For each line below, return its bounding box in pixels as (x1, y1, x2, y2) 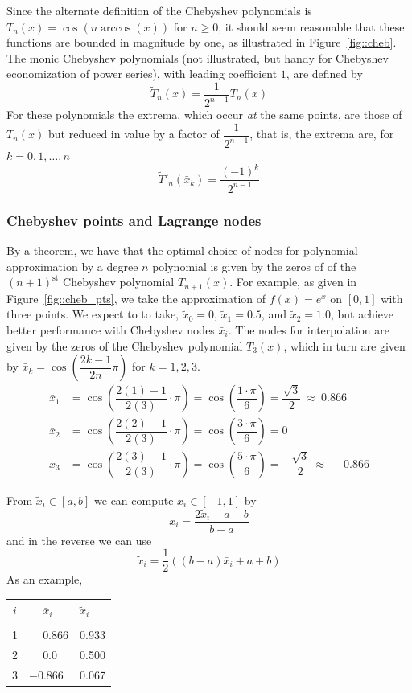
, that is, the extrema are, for (249, 125, 394, 142)
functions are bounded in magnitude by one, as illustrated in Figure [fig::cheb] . (6, 34, 397, 51)
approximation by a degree (6, 257, 138, 274)
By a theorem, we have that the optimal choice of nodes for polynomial (6, 242, 358, 259)
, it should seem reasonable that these (218, 18, 405, 35)
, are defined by (286, 65, 363, 82)
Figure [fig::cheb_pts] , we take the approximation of (6, 289, 266, 306)
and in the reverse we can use (6, 531, 152, 548)
